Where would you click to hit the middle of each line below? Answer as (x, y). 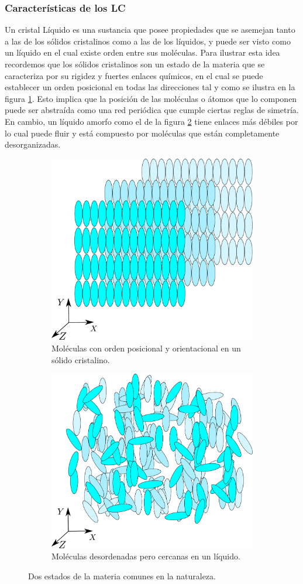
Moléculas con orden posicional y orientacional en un (146, 348)
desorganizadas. (33, 144)
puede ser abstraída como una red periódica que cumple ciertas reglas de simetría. (152, 110)
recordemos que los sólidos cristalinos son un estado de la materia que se (135, 64)
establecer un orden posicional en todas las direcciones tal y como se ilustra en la (150, 87)
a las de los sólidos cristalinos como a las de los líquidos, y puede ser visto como (148, 41)
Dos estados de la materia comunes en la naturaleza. (122, 576)
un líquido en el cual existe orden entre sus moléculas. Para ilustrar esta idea (142, 52)
